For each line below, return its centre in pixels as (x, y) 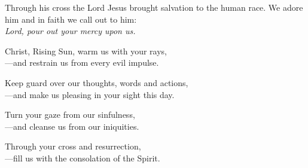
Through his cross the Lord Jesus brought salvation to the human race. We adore (154, 7)
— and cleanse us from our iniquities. (72, 126)
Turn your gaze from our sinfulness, (70, 114)
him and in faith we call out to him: (71, 19)
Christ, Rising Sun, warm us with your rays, (86, 51)
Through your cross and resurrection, (73, 146)
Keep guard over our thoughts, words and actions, (97, 82)
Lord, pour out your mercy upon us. (70, 31)
